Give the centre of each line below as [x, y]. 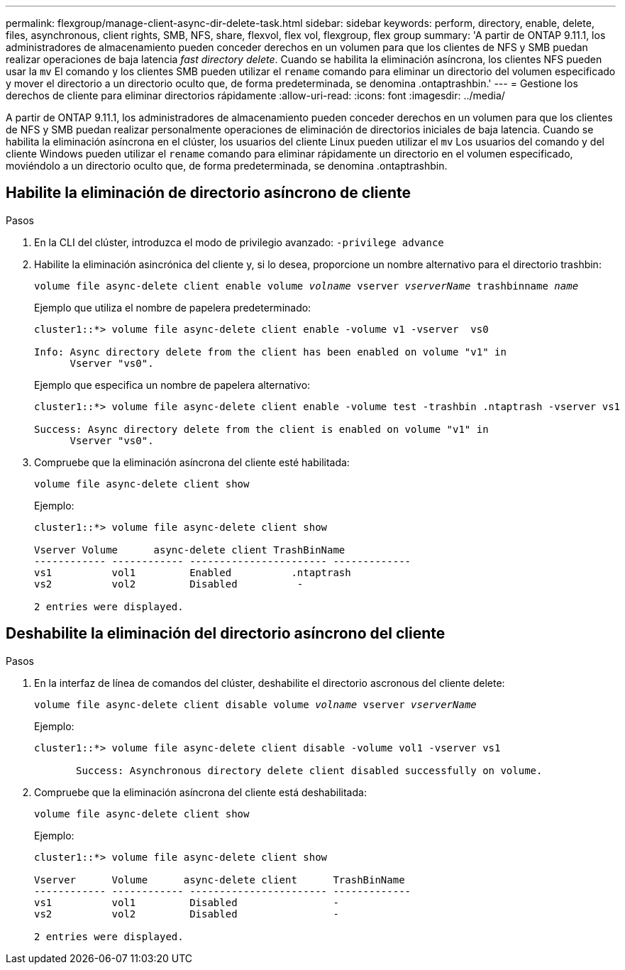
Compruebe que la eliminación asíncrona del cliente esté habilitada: [192, 462]
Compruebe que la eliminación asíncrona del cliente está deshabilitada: [200, 792]
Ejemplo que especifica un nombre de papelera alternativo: [172, 385]
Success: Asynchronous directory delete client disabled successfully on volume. [309, 770]
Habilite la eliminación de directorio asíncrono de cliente [209, 193]
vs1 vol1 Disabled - [187, 902]
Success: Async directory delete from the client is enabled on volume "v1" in [261, 429]
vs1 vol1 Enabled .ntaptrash [193, 572]
